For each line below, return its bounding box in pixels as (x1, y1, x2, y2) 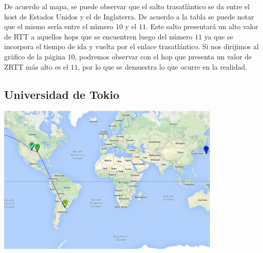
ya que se (204, 31, 233, 41)
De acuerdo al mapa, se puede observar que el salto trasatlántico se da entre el (4, 1, 250, 11)
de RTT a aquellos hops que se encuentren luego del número (4, 31, 193, 41)
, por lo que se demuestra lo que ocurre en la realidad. (78, 61, 247, 72)
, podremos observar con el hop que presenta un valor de (75, 51, 252, 61)
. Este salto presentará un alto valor (146, 21, 258, 32)
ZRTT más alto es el (4, 61, 68, 72)
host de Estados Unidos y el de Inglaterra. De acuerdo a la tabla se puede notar (4, 11, 254, 22)
